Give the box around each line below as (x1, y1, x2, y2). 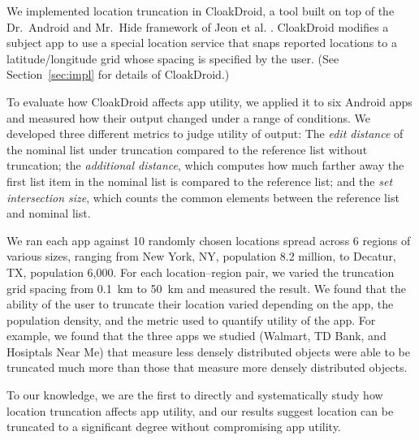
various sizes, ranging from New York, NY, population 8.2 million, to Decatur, (6, 248, 396, 265)
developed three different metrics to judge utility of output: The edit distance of (6, 125, 404, 142)
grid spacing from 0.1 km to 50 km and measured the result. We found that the (6, 279, 406, 296)
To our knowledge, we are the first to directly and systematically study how (6, 386, 383, 403)
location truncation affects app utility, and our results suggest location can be (6, 402, 394, 419)
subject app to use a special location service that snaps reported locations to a (6, 34, 397, 51)
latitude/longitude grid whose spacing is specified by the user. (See (6, 50, 339, 67)
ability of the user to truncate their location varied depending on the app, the (6, 295, 394, 313)
